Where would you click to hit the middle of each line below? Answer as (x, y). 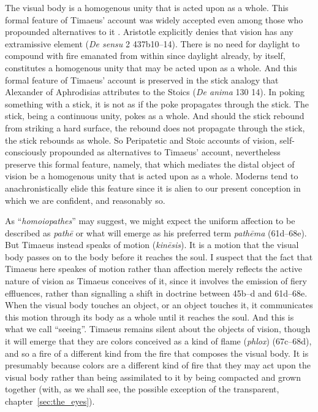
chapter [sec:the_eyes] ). (50, 401)
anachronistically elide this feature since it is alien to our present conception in (153, 188)
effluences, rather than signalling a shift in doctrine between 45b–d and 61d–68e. (156, 293)
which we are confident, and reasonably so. (85, 200)
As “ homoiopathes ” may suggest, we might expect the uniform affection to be (150, 221)
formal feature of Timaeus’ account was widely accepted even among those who (154, 19)
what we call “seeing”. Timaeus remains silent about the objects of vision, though (158, 329)
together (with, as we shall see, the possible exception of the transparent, (142, 389)
